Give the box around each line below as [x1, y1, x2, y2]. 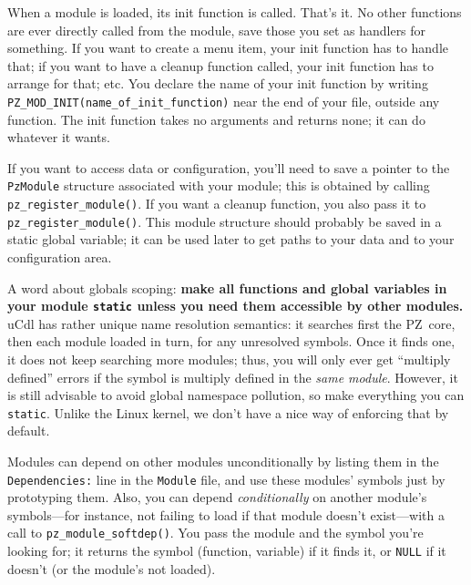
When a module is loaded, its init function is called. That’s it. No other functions [7, 3, 462, 21]
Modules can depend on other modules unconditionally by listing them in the [7, 452, 439, 471]
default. [7, 421, 50, 440]
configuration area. [7, 247, 112, 266]
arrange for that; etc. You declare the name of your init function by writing [7, 74, 428, 93]
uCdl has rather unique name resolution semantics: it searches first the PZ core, [7, 313, 456, 333]
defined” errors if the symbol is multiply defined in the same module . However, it [7, 367, 458, 386]
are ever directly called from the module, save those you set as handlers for [7, 20, 426, 39]
